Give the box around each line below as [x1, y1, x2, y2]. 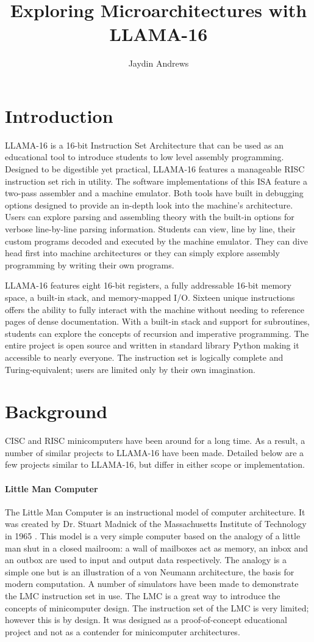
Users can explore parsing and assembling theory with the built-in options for [5, 210, 294, 223]
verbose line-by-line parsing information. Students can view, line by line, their [5, 223, 296, 235]
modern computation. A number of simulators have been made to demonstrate [5, 577, 299, 590]
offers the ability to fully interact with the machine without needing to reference [5, 303, 305, 315]
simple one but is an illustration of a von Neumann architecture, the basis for [5, 565, 294, 578]
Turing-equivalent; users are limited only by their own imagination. [5, 363, 256, 375]
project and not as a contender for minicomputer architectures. [5, 625, 240, 638]
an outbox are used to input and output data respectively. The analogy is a [5, 553, 287, 566]
